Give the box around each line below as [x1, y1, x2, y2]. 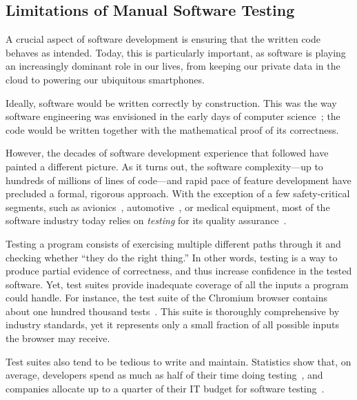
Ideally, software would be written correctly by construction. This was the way [6, 95, 337, 110]
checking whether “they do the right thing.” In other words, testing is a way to [6, 250, 338, 264]
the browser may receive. [6, 331, 110, 346]
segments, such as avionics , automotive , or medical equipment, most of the [6, 199, 330, 214]
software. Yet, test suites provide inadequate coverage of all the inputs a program [6, 277, 349, 291]
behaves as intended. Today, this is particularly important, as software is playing [6, 45, 346, 59]
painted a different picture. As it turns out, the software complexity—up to [6, 159, 323, 173]
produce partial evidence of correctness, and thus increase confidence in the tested [6, 263, 352, 278]
